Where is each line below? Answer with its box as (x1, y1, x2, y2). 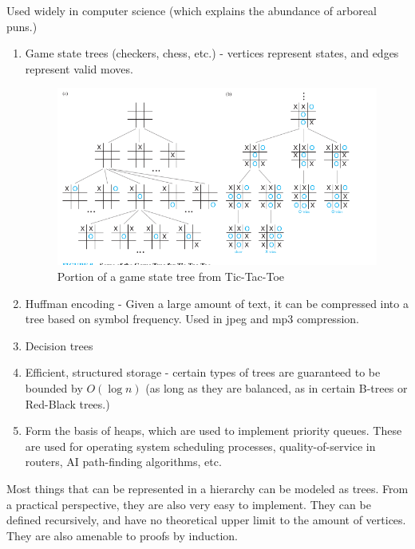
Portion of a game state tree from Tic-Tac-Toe (57, 267, 285, 284)
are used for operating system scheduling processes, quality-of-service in (25, 437, 376, 454)
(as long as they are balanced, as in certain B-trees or (145, 379, 408, 396)
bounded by (25, 379, 83, 396)
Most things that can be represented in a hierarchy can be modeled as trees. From (6, 480, 409, 496)
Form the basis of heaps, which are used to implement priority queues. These (25, 422, 402, 439)
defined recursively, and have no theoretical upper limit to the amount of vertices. (6, 511, 406, 528)
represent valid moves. (25, 60, 133, 77)
